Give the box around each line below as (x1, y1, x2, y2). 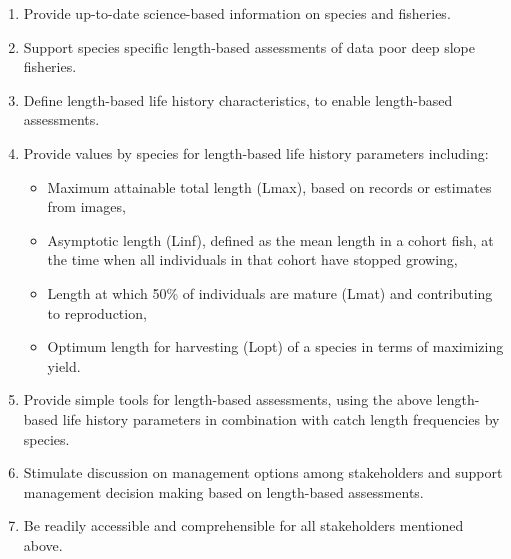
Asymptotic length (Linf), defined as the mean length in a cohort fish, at (47, 229, 494, 250)
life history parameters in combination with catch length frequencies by (62, 408, 500, 429)
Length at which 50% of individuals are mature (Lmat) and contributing (47, 282, 493, 303)
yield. (47, 355, 81, 376)
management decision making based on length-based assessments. (23, 481, 424, 502)
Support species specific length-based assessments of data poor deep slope (23, 36, 475, 57)
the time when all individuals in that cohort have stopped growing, (47, 249, 458, 270)
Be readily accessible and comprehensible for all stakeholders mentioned (23, 515, 464, 536)
